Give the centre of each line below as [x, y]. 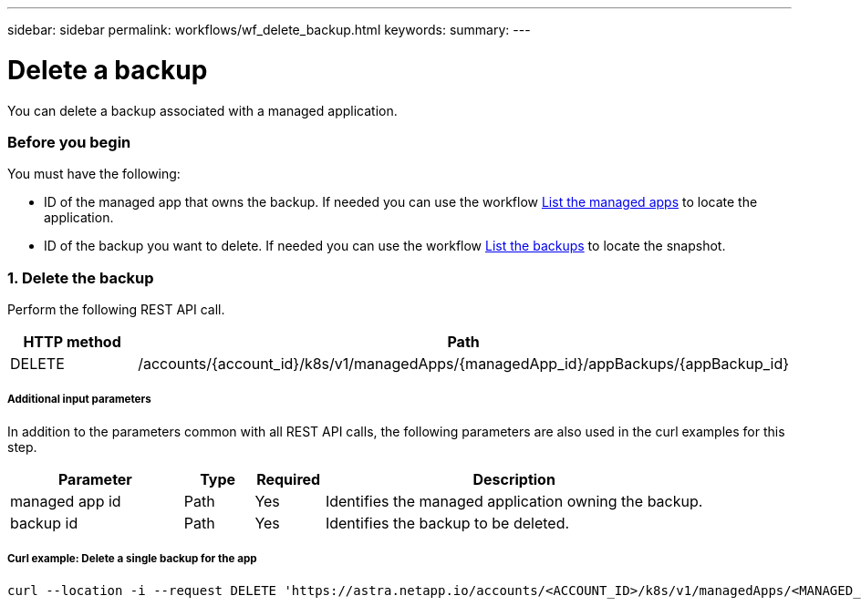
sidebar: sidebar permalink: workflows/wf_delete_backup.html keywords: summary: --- [269, 30]
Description [514, 479]
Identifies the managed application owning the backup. [514, 501]
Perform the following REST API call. [116, 309]
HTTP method [72, 342]
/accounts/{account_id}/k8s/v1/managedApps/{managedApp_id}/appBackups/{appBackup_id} [463, 364]
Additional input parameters [79, 400]
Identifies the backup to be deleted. [447, 523]
